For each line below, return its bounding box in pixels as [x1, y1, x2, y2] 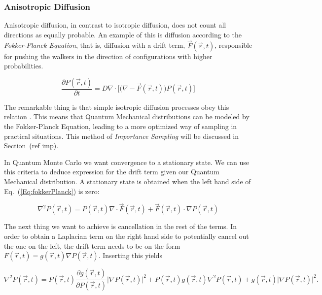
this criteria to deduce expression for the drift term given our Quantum [4, 166, 219, 177]
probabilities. [4, 61, 43, 71]
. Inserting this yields [98, 250, 163, 261]
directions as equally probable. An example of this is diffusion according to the [4, 29, 242, 39]
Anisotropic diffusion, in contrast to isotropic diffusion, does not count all [4, 20, 226, 30]
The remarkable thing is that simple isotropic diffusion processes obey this [4, 101, 229, 112]
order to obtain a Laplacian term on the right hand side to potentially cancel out [4, 231, 249, 241]
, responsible [215, 40, 252, 50]
